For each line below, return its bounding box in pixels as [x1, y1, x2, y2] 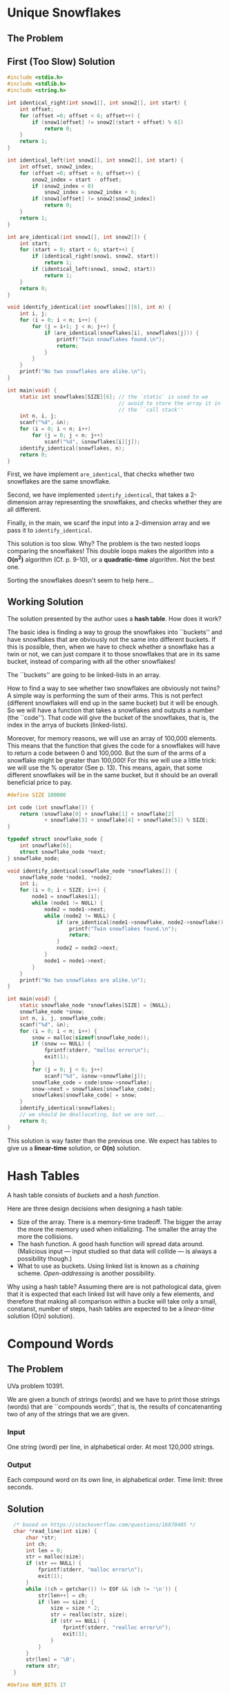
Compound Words [7, 1335, 114, 1351]
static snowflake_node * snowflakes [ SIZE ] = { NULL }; [19, 1002, 171, 1009]
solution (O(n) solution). [7, 1311, 75, 1320]
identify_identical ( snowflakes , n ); [19, 444, 126, 452]
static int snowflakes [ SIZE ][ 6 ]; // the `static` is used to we [19, 393, 209, 400]
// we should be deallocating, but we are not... [19, 1111, 166, 1119]
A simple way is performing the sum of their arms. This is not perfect [7, 691, 203, 699]
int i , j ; [19, 310, 48, 317]
